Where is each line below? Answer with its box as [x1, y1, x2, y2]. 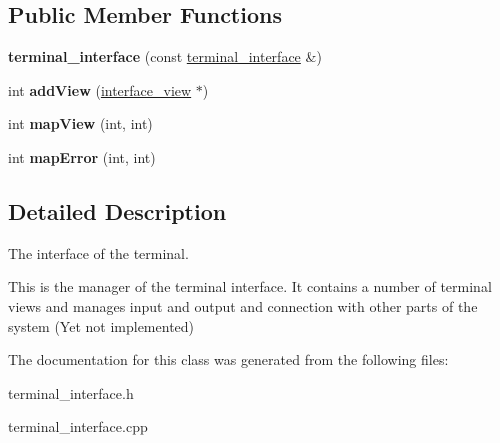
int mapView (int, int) [8, 113, 153, 134]
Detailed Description [8, 195, 227, 226]
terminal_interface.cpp [8, 416, 148, 437]
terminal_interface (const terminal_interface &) [8, 46, 322, 67]
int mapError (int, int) [8, 146, 156, 167]
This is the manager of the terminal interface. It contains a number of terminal [8, 276, 492, 297]
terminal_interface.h [8, 382, 134, 403]
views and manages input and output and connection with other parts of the [8, 295, 478, 316]
